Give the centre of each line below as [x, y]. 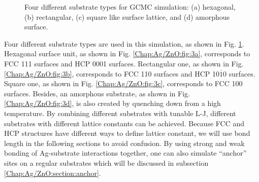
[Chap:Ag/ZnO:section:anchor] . [53, 173]
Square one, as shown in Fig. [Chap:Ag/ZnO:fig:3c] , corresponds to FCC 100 [123, 83]
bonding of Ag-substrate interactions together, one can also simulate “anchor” [125, 153]
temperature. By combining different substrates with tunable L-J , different [120, 113]
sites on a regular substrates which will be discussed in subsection [106, 162]
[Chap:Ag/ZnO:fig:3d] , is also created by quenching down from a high [112, 103]
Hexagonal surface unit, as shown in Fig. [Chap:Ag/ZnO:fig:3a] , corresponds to [127, 53]
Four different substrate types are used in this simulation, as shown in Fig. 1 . [124, 43]
